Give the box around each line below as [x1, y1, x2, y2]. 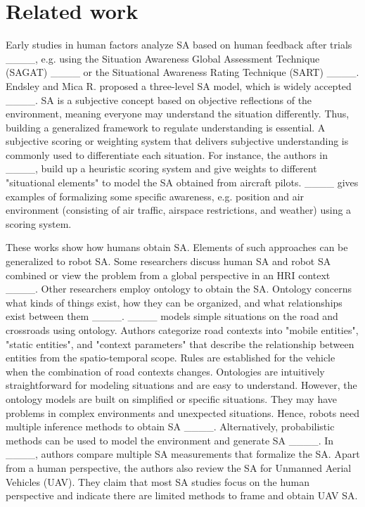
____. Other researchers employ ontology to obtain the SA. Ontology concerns [6, 281, 352, 296]
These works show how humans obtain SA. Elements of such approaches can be [6, 240, 348, 255]
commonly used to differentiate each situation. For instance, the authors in [6, 147, 328, 162]
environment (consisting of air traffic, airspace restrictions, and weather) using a [6, 203, 352, 217]
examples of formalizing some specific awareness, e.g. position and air [6, 188, 305, 203]
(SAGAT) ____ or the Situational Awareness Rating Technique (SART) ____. [6, 65, 359, 79]
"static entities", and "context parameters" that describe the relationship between [6, 336, 354, 351]
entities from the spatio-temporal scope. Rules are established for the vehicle [6, 350, 335, 365]
